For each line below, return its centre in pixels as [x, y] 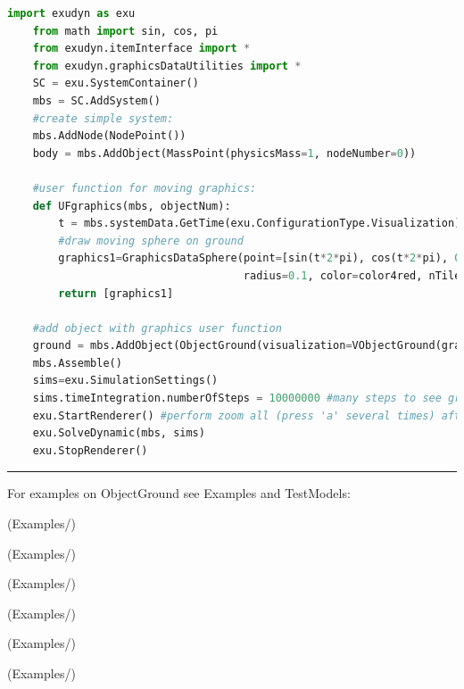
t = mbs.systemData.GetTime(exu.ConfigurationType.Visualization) [260, 224]
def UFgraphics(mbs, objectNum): [132, 206]
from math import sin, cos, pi [125, 31]
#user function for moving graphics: [145, 188]
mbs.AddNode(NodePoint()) [109, 136]
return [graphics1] [116, 293]
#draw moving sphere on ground [151, 241]
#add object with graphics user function [157, 328]
